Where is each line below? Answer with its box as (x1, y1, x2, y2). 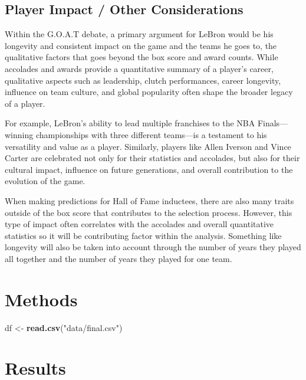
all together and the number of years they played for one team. (5, 252, 232, 264)
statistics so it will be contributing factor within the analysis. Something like (5, 229, 282, 241)
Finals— (257, 117, 288, 129)
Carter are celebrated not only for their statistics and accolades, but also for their (5, 152, 300, 164)
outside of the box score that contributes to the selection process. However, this (5, 206, 292, 218)
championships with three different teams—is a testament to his (35, 128, 267, 140)
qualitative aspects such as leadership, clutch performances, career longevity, (5, 74, 281, 86)
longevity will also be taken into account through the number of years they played (5, 241, 301, 253)
